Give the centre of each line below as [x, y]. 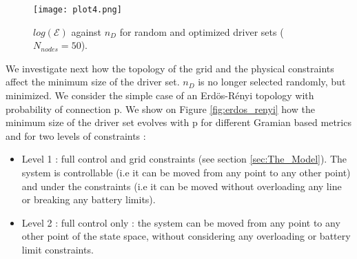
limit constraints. [58, 249]
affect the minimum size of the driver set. [93, 82]
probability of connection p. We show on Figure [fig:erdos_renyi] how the [160, 108]
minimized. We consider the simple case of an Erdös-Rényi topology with [160, 95]
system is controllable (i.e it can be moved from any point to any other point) [186, 172]
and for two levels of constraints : [76, 135]
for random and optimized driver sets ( [202, 31]
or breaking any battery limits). [89, 199]
